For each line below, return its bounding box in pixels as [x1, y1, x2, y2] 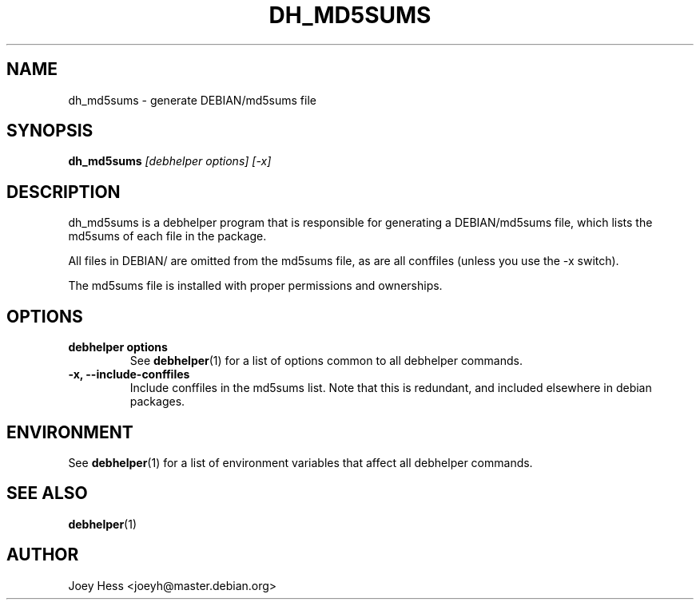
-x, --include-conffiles [68, 367, 190, 382]
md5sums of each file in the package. [68, 229, 267, 244]
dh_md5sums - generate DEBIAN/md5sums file [68, 93, 316, 107]
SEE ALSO [6, 483, 88, 504]
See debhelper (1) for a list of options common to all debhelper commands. [129, 354, 523, 368]
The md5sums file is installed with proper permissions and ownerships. [68, 279, 443, 293]
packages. [129, 394, 185, 409]
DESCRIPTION [6, 181, 121, 202]
